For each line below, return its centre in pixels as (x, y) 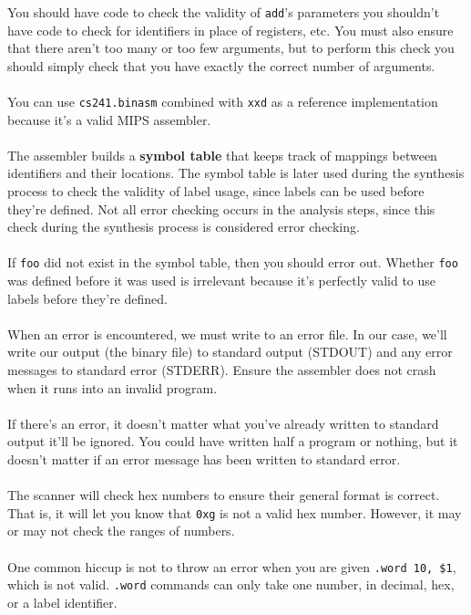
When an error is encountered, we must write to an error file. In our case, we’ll (227, 334)
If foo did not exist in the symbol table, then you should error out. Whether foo (233, 262)
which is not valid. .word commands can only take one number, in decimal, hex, (231, 584)
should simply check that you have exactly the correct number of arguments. (221, 65)
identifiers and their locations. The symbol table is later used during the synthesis (236, 173)
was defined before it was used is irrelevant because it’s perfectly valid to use (222, 281)
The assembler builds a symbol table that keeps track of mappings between (222, 155)
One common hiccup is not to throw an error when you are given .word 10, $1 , (232, 566)
